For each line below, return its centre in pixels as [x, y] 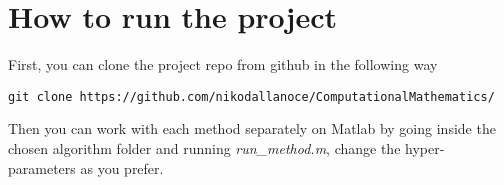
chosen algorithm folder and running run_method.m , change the [204, 147]
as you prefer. [122, 167]
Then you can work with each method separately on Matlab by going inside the [252, 128]
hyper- [425, 147]
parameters [42, 167]
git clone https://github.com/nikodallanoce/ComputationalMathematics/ [251, 96]
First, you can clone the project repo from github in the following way [223, 64]
